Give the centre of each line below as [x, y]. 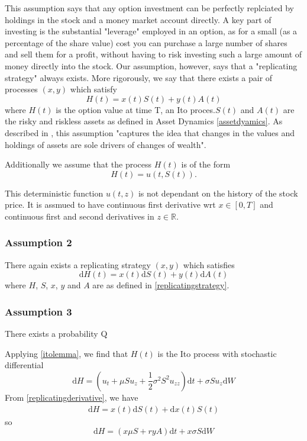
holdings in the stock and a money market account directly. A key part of [138, 19]
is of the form [206, 164]
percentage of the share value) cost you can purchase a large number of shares [146, 42]
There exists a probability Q [56, 334]
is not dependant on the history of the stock [218, 193]
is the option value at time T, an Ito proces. [135, 109]
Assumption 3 [38, 311]
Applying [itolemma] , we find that [67, 353]
